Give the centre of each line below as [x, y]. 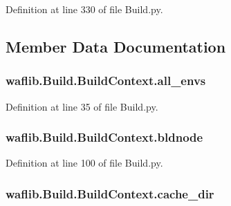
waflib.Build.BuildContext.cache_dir [110, 193]
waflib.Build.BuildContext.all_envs [106, 81]
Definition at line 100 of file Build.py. [84, 163]
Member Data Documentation [116, 46]
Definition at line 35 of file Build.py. [82, 106]
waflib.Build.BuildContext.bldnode [104, 137]
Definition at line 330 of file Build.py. [84, 9]
